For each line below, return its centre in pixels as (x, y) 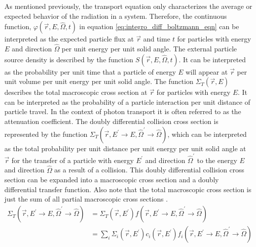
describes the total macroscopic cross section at (76, 92)
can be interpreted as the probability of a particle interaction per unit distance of (128, 102)
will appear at (207, 71)
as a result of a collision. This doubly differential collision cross (149, 170)
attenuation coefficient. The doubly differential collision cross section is (111, 121)
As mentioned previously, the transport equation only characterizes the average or (128, 6)
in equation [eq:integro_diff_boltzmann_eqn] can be (159, 26)
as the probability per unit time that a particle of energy (90, 71)
